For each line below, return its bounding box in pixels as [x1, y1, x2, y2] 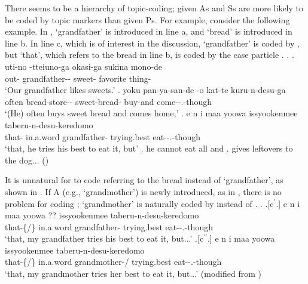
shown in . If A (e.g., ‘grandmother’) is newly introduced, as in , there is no [5, 185, 282, 197]
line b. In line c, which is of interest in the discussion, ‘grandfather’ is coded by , [5, 36, 300, 49]
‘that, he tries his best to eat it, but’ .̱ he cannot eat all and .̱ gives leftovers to [5, 142, 293, 155]
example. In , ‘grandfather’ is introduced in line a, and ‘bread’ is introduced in [5, 25, 292, 38]
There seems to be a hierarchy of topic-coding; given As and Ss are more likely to [5, 2, 303, 14]
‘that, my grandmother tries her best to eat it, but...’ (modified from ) [5, 267, 261, 280]
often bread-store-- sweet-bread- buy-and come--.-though [5, 95, 212, 107]
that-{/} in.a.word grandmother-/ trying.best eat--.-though [5, 255, 222, 268]
